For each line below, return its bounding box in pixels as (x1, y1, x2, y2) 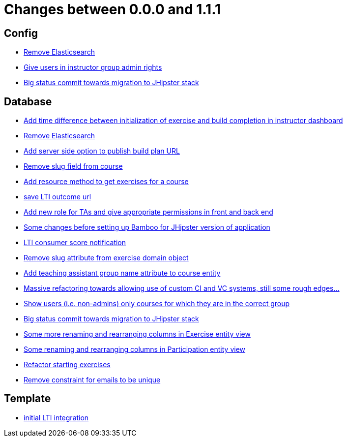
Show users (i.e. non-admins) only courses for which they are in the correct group (24, 299, 290, 308)
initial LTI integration (24, 413, 89, 422)
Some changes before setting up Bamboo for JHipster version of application (24, 223, 270, 232)
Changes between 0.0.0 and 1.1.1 (4, 1, 221, 18)
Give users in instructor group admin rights (24, 63, 162, 72)
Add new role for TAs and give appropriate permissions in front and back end (24, 208, 273, 217)
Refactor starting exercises (24, 360, 111, 369)
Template (4, 392, 51, 405)
